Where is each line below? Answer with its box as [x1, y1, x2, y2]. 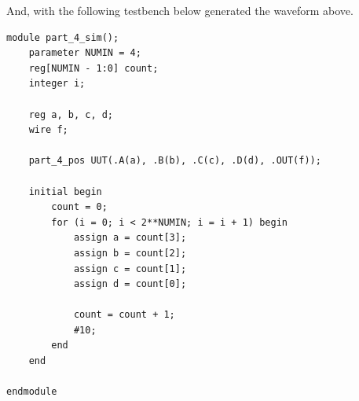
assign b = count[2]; [73, 247, 187, 259]
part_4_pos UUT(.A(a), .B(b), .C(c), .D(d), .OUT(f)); [28, 155, 321, 167]
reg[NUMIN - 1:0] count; [28, 62, 159, 74]
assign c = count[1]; [73, 263, 187, 274]
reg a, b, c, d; [28, 109, 114, 120]
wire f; [28, 124, 68, 136]
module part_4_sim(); [6, 31, 119, 43]
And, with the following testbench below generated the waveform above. [6, 2, 354, 18]
